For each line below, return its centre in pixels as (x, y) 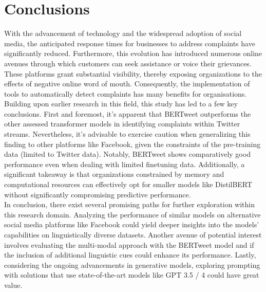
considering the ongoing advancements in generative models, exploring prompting (132, 264)
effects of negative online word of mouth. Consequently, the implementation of (127, 84)
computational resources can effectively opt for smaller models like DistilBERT (128, 184)
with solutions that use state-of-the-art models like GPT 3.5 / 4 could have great (132, 275)
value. (13, 285)
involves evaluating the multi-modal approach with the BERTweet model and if (129, 244)
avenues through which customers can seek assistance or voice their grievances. (128, 63)
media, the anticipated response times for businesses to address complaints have (130, 43)
